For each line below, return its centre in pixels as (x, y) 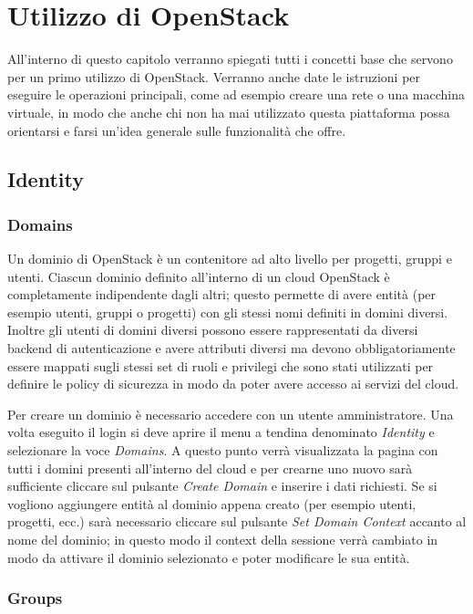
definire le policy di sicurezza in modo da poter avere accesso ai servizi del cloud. (233, 384)
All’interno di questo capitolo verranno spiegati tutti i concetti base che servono (230, 59)
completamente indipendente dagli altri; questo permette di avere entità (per (222, 294)
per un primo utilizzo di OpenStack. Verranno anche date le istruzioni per (214, 76)
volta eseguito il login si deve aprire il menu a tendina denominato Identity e (221, 432)
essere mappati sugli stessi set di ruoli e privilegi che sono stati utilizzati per (221, 365)
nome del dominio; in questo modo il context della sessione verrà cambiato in (223, 539)
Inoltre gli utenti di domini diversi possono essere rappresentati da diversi (213, 330)
